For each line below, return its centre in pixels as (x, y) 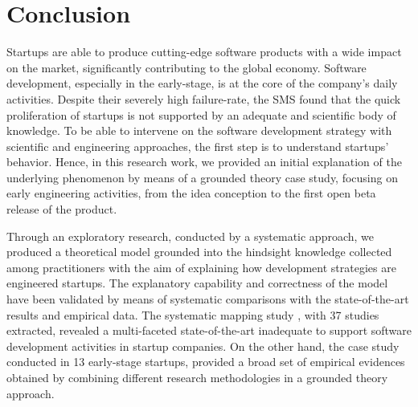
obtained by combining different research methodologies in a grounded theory (197, 377)
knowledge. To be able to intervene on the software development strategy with (199, 130)
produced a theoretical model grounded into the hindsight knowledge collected (199, 252)
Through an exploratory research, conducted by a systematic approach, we (191, 236)
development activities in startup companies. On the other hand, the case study (203, 346)
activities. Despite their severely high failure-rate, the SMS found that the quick (204, 98)
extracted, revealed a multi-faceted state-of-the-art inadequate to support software (209, 330)
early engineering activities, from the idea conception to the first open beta (191, 193)
